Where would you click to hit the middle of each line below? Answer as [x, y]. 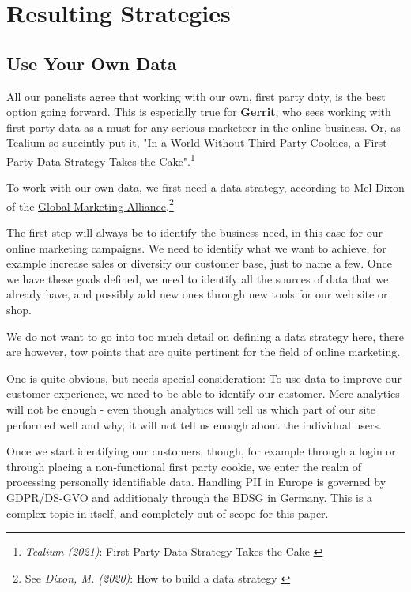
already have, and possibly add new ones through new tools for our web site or [197, 294]
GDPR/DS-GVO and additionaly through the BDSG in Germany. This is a [190, 497]
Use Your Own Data [92, 63]
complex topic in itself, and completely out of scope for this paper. [168, 513]
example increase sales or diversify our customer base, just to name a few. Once [199, 263]
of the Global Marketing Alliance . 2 [90, 204]
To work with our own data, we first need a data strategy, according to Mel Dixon [205, 187]
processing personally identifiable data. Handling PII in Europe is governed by [196, 482]
